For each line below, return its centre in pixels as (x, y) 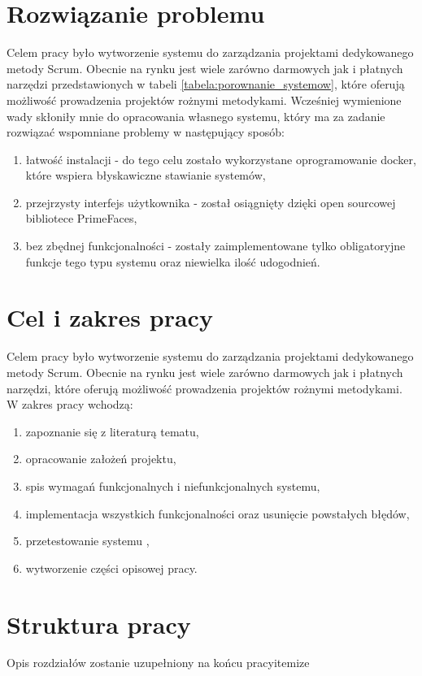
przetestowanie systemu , (87, 541)
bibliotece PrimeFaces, (81, 218)
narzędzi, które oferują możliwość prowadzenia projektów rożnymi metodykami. (204, 388)
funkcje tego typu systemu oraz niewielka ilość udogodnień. (173, 261)
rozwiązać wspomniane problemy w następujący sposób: (146, 132)
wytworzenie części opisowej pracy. (111, 568)
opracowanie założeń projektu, (101, 459)
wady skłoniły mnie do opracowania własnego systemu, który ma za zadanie (196, 116)
